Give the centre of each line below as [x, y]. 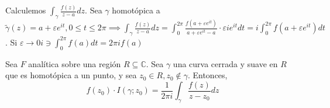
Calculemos [26, 10]
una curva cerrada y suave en [225, 63]
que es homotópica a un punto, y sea [71, 75]
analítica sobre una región [75, 63]
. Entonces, [207, 75]
